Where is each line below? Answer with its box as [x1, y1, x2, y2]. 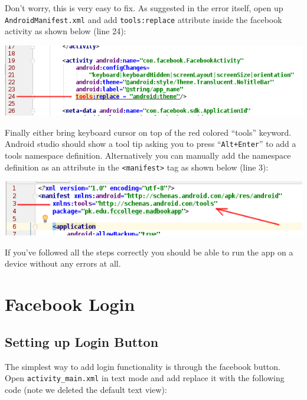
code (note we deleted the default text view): [5, 383, 167, 395]
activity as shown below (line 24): [5, 25, 126, 37]
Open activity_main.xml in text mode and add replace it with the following [5, 372, 285, 384]
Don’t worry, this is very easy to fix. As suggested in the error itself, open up [5, 2, 283, 14]
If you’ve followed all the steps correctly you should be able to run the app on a [5, 245, 293, 258]
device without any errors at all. [5, 257, 121, 270]
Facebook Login [5, 292, 135, 316]
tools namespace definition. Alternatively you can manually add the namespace [5, 149, 291, 161]
